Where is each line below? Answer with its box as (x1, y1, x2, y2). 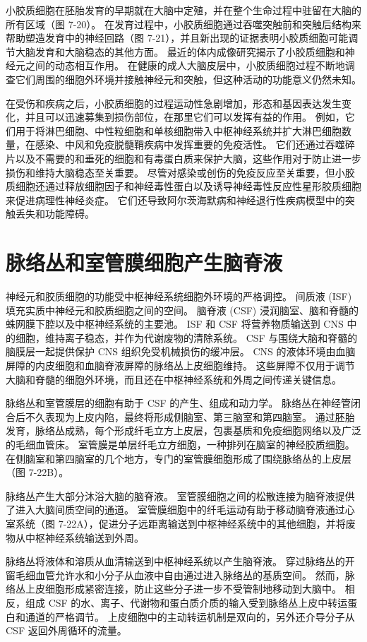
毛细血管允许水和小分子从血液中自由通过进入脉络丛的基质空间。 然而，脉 (15, 567, 355, 582)
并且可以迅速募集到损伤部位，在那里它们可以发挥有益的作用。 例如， (25, 109, 345, 124)
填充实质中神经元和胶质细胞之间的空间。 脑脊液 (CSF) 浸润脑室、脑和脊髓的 (6, 302, 359, 317)
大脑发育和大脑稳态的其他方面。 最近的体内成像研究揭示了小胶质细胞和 (15, 44, 345, 59)
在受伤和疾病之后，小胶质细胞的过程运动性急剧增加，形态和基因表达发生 (6, 95, 342, 110)
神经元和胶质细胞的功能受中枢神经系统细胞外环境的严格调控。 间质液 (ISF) (6, 289, 352, 304)
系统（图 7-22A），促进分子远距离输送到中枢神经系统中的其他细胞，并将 (15, 516, 346, 530)
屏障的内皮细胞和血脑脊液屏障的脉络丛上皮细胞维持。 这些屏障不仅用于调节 (6, 358, 355, 372)
